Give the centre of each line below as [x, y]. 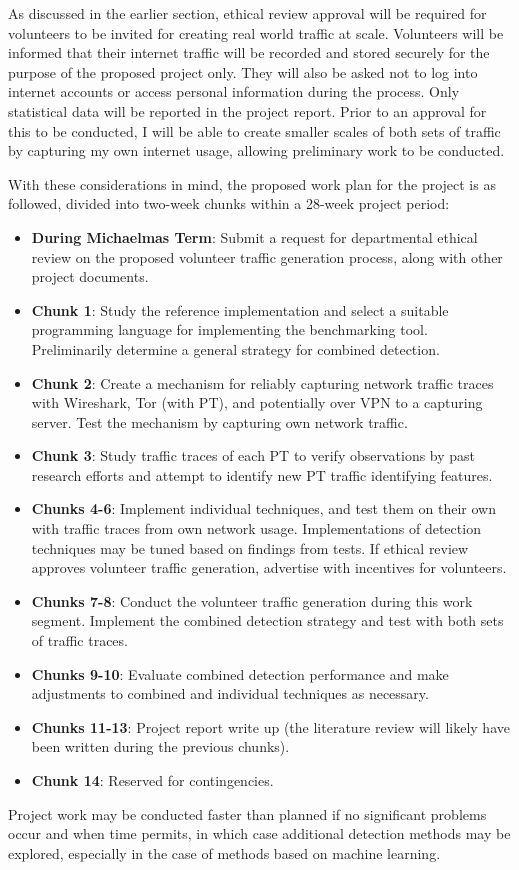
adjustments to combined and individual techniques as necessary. [230, 693]
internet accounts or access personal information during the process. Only [234, 91]
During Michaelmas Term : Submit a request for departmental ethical [254, 236]
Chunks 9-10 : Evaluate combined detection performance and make [240, 673]
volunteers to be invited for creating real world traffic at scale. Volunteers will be [256, 32]
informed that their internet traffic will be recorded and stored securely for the [249, 52]
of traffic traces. [79, 640]
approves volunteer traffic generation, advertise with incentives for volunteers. [269, 567]
